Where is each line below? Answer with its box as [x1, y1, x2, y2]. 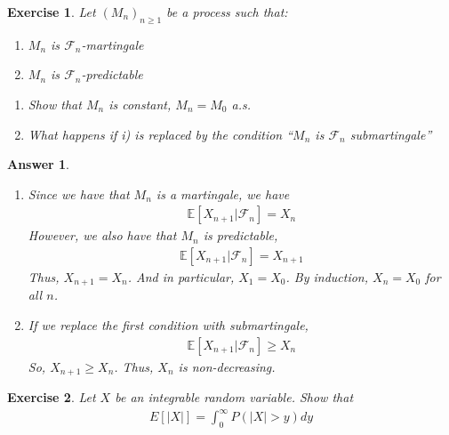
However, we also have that [28, 226, 177, 245]
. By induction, [285, 268, 369, 286]
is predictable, [203, 226, 278, 245]
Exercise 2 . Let [7, 388, 96, 407]
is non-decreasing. [178, 357, 276, 375]
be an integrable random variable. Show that [115, 388, 354, 407]
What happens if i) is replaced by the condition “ [28, 125, 293, 143]
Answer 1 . [7, 155, 69, 173]
